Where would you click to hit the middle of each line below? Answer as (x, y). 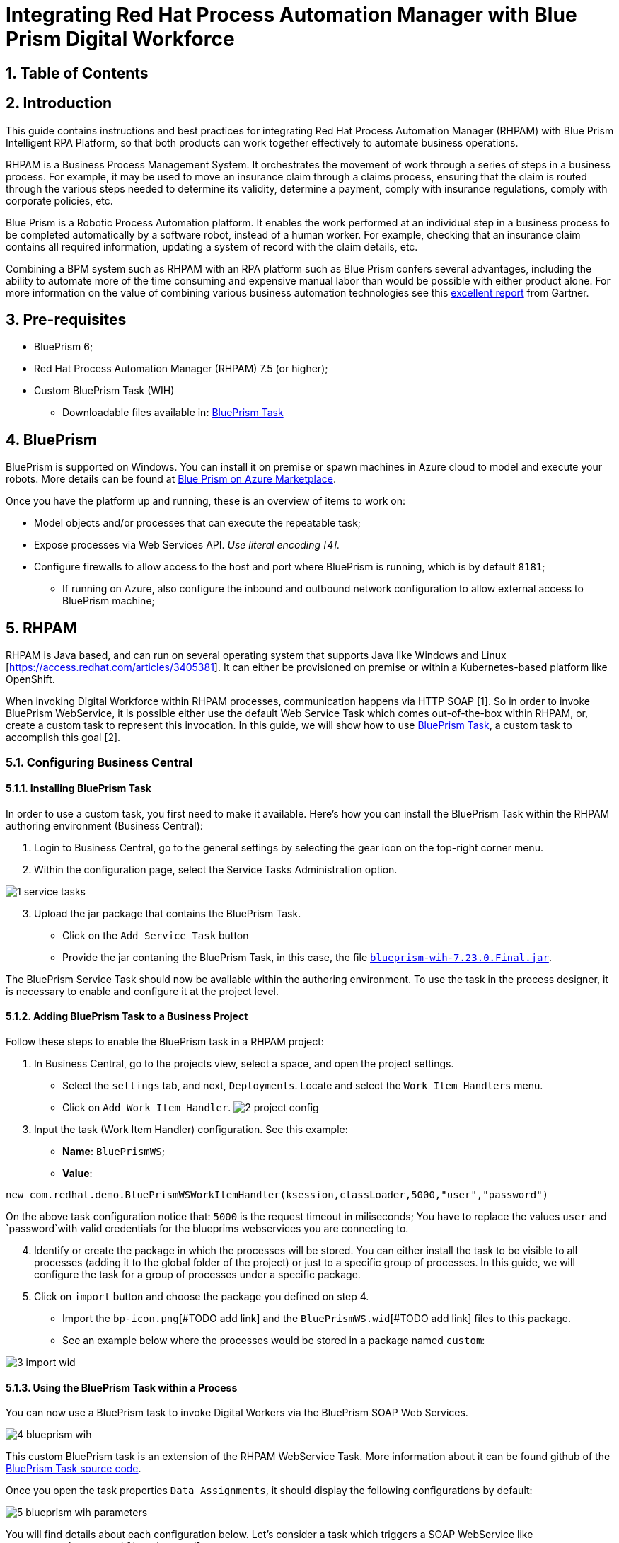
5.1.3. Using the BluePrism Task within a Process (122, 1387)
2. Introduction (59, 103)
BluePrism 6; (64, 347)
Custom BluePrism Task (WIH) (104, 391)
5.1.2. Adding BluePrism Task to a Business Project (127, 1016)
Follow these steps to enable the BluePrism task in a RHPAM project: (165, 1041)
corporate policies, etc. (59, 200)
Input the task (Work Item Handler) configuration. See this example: (191, 1129)
